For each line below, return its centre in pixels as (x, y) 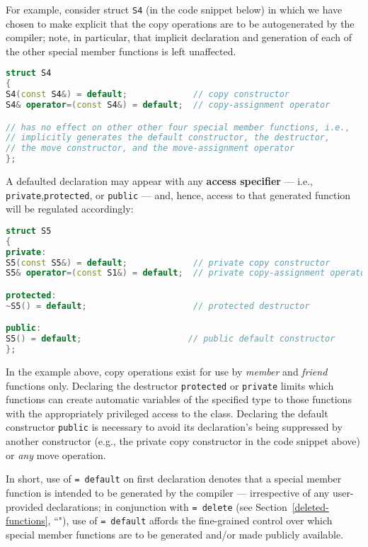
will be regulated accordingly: (70, 209)
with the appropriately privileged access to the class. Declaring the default (167, 413)
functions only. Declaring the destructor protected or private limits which (170, 385)
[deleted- (310, 506)
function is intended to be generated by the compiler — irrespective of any (168, 492)
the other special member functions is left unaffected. (121, 51)
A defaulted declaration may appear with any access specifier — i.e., (160, 181)
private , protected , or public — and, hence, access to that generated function (178, 194)
